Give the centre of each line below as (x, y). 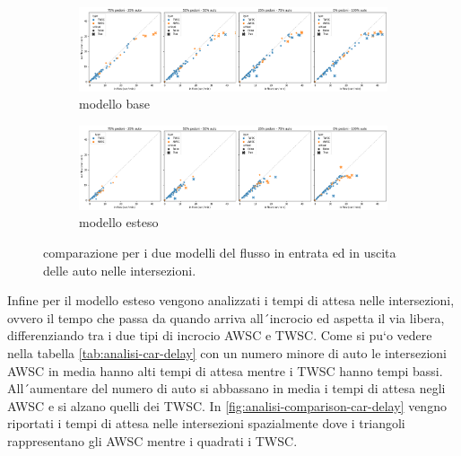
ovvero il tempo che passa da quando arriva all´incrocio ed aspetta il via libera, (226, 317)
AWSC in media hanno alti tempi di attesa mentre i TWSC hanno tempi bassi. (225, 370)
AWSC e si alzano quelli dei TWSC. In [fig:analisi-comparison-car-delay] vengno (227, 405)
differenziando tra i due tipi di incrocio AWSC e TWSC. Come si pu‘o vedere (220, 335)
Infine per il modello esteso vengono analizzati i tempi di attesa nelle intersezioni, (231, 300)
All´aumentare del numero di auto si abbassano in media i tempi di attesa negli (226, 388)
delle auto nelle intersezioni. (120, 270)
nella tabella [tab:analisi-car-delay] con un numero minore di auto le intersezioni (227, 352)
